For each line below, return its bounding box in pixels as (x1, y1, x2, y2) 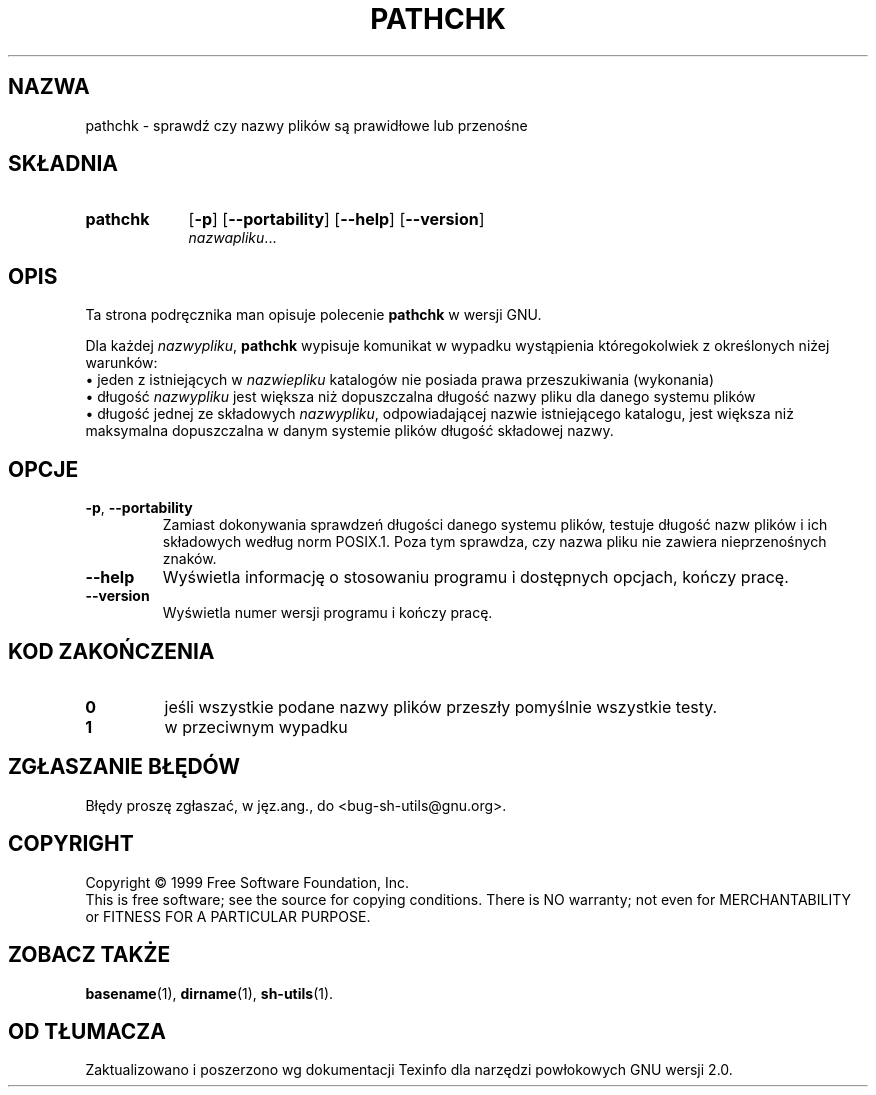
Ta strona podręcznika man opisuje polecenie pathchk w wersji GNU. (85, 306, 542, 324)
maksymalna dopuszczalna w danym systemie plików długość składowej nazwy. (85, 422, 614, 440)
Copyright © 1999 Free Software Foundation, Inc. (85, 873, 410, 891)
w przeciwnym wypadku (164, 716, 348, 737)
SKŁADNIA (8, 151, 118, 177)
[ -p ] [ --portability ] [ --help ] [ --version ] (188, 209, 485, 230)
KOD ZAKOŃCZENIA (8, 638, 215, 664)
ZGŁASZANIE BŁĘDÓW (8, 754, 241, 780)
